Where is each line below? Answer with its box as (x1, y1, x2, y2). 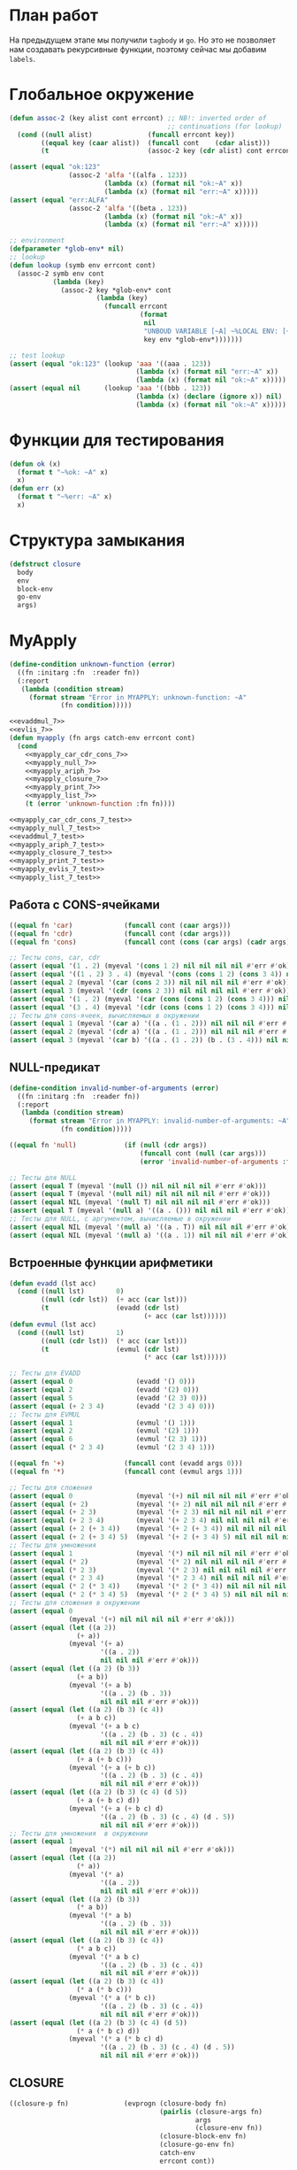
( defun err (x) (9, 484, 65, 493)
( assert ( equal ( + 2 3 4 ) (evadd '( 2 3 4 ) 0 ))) (9, 1402, 216, 1410)
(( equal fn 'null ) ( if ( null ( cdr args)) (9, 1141, 208, 1150)
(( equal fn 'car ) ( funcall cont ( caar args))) (9, 921, 232, 930)
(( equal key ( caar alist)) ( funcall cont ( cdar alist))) (41, 138, 271, 147)
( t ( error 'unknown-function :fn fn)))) (25, 799, 176, 808)
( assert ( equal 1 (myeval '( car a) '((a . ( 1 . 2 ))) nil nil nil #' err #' (9, 1019, 291, 1028)
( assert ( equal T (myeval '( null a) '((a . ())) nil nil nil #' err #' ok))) (9, 1206, 294, 1216)
